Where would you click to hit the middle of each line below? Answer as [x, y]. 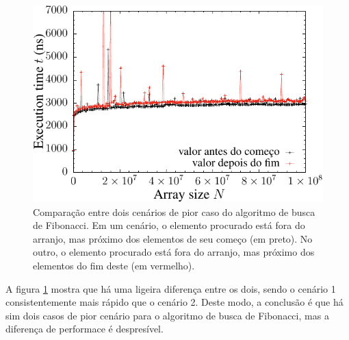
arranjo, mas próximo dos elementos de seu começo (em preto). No [173, 238]
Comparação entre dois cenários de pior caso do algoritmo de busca [174, 211]
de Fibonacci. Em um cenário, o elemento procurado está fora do [169, 225]
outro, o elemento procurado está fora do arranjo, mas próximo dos [174, 252]
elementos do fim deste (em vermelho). [114, 266]
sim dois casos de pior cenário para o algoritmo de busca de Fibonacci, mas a [167, 315]
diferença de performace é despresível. [85, 329]
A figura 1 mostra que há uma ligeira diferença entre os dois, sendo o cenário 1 [171, 288]
